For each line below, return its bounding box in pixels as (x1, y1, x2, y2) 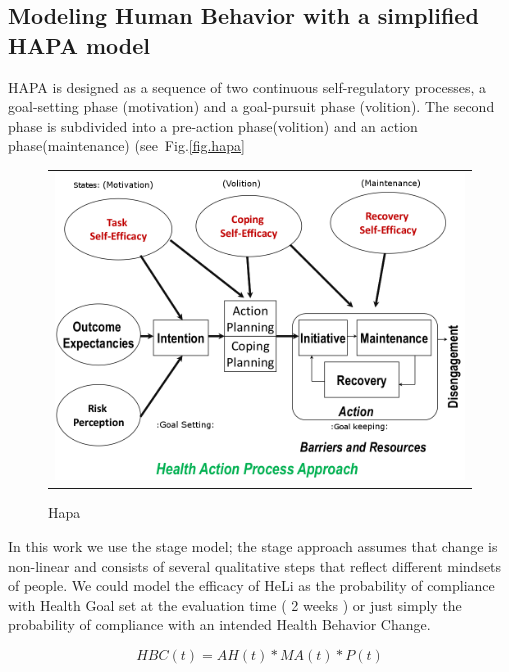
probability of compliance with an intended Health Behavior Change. (8, 614, 431, 635)
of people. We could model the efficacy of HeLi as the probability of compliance (8, 575, 495, 596)
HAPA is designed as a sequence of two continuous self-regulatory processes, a (8, 76, 487, 97)
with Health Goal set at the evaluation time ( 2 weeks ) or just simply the (8, 594, 462, 615)
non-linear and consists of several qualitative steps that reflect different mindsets (8, 555, 502, 576)
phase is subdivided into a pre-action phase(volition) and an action (8, 115, 418, 136)
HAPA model (8, 29, 150, 60)
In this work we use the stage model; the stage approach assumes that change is (8, 535, 498, 556)
